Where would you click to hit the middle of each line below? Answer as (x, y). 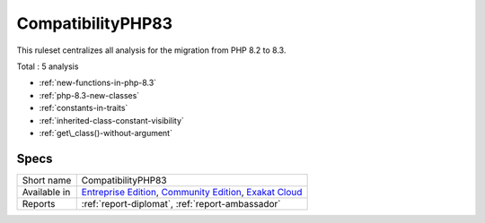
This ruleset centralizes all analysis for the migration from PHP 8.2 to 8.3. (151, 50)
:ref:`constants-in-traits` (84, 108)
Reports (39, 203)
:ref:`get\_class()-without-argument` (106, 133)
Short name (47, 180)
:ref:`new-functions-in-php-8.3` (98, 83)
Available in (46, 192)
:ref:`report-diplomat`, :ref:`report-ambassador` (181, 203)
